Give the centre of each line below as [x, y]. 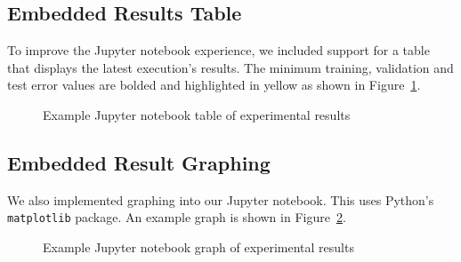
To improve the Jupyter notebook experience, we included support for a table [218, 50]
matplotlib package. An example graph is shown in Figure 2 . [177, 217]
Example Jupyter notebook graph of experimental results [198, 247]
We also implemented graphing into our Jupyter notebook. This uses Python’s [221, 199]
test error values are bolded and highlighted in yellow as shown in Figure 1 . [214, 85]
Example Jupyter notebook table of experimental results [197, 114]
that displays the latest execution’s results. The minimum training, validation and [230, 67]
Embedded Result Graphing [139, 162]
